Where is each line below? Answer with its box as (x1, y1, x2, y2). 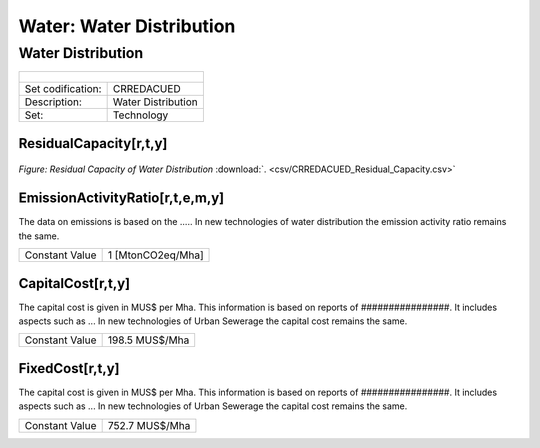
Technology (112, 108, 169, 122)
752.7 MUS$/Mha (107, 418, 191, 432)
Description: (24, 95, 82, 109)
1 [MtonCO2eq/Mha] (107, 248, 204, 262)
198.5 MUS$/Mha (107, 333, 190, 347)
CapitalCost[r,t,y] (18, 275, 131, 292)
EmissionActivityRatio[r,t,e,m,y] (18, 190, 225, 207)
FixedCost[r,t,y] (18, 360, 120, 377)
